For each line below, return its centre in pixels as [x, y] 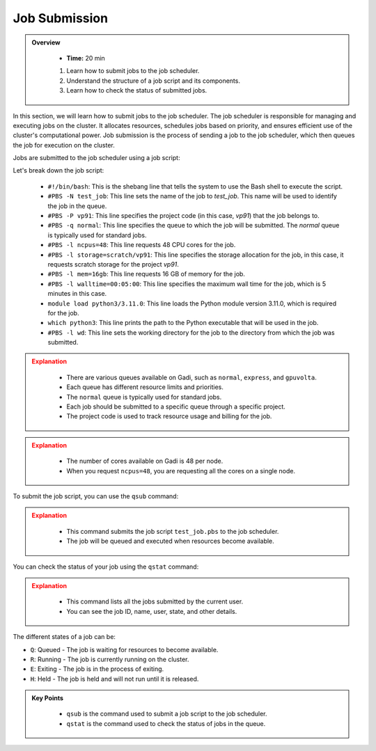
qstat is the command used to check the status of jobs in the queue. [166, 723]
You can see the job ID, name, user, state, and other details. [152, 611]
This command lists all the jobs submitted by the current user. [155, 601]
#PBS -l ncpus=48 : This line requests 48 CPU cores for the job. [142, 245]
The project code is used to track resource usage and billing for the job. [169, 416]
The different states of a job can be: [64, 637]
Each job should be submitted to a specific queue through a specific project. [176, 406]
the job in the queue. [77, 206]
